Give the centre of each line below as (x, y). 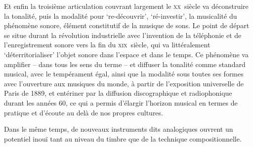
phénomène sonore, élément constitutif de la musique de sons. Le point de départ (127, 25)
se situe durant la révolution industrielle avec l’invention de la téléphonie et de (123, 35)
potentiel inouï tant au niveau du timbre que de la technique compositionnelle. (123, 138)
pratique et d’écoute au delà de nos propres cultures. (84, 112)
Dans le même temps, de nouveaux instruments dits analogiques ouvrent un (119, 129)
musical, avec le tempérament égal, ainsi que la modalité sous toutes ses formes (124, 74)
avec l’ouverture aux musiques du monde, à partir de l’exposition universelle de (124, 83)
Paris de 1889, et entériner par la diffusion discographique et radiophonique (118, 93)
